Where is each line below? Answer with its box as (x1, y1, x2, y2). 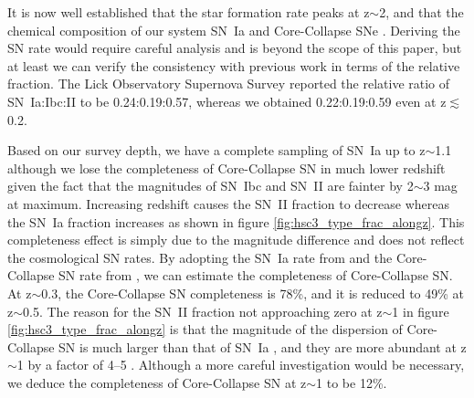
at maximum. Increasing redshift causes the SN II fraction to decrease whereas (7, 194, 449, 213)
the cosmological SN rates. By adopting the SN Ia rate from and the (7, 247, 393, 267)
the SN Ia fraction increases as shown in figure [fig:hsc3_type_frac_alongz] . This (7, 212, 465, 231)
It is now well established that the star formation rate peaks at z (7, 3, 370, 21)
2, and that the (379, 3, 464, 21)
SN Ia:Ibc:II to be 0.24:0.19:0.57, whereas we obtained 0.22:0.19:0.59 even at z (7, 91, 447, 110)
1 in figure (392, 301, 449, 320)
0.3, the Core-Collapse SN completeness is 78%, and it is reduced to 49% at (41, 283, 465, 302)
